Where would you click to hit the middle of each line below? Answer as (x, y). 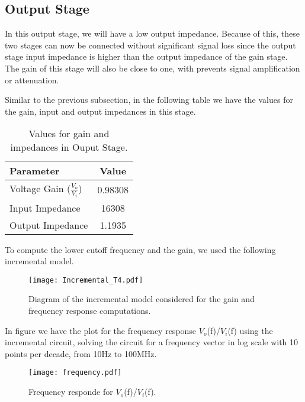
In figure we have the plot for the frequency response (101, 330)
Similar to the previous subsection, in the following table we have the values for (149, 100)
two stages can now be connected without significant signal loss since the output (150, 45)
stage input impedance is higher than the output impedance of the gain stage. (146, 56)
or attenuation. (32, 80)
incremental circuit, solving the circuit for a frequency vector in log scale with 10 (152, 342)
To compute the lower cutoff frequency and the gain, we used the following (140, 249)
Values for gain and (69, 134)
